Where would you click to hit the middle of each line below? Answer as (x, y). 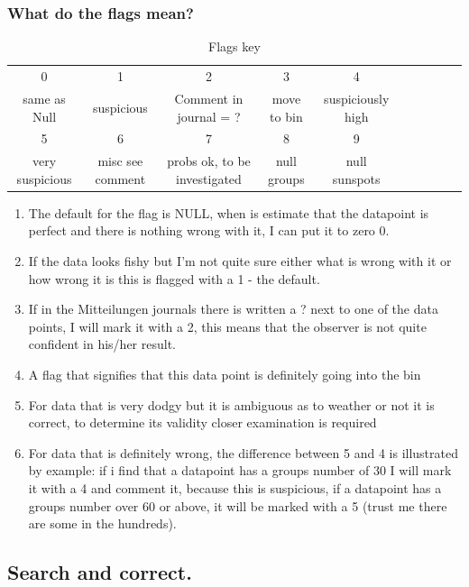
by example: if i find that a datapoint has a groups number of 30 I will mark (240, 470)
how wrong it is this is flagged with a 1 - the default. (174, 278)
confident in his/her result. (102, 344)
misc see (120, 161)
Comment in (209, 98)
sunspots (356, 178)
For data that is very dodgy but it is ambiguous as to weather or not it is (231, 404)
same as (44, 98)
